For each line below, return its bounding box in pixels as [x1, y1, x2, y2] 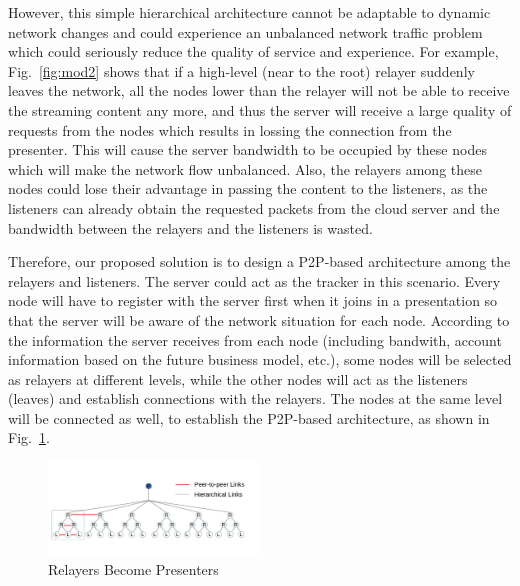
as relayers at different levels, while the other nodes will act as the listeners [8, 368, 468, 389]
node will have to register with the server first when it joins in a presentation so [8, 290, 498, 311]
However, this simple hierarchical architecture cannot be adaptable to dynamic [8, 2, 491, 22]
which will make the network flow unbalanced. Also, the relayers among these [8, 158, 482, 179]
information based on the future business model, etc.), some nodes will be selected [8, 349, 512, 370]
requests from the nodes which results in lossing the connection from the [8, 119, 452, 140]
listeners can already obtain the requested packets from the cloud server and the [8, 197, 500, 218]
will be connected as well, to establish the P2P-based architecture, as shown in [8, 407, 490, 428]
